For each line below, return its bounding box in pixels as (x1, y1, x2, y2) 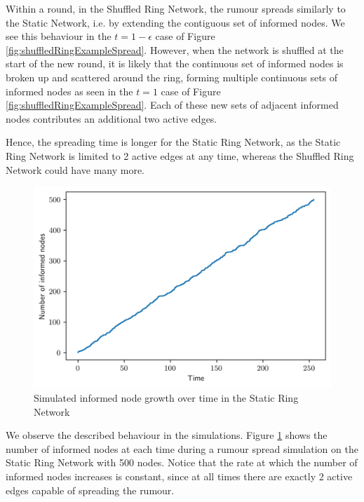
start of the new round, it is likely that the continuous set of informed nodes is (6, 56, 344, 71)
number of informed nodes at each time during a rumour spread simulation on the (6, 441, 358, 456)
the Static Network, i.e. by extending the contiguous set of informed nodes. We (6, 15, 345, 29)
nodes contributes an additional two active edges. (6, 111, 217, 125)
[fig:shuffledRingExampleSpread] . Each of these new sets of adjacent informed (6, 97, 339, 112)
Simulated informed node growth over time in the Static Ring (34, 391, 299, 405)
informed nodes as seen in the (6, 83, 133, 98)
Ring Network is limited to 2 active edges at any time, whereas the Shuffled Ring (6, 148, 354, 163)
